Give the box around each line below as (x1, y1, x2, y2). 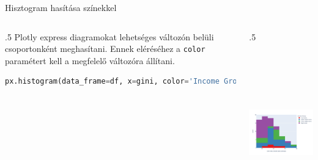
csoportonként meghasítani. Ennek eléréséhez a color (5, 42, 205, 55)
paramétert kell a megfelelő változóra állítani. (5, 54, 175, 67)
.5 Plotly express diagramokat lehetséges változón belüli (5, 30, 214, 43)
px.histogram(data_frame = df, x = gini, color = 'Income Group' (5, 77, 250, 86)
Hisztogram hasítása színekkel (5, 1, 117, 13)
